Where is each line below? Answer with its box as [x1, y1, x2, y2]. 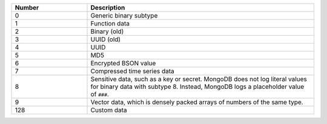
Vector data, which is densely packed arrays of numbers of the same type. [90, 98, 303, 106]
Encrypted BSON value [90, 59, 156, 67]
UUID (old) [90, 35, 121, 44]
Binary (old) [90, 27, 124, 36]
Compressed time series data [90, 67, 175, 75]
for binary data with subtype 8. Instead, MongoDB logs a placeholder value [90, 82, 305, 91]
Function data [90, 19, 130, 27]
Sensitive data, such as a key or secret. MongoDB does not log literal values [90, 75, 307, 83]
